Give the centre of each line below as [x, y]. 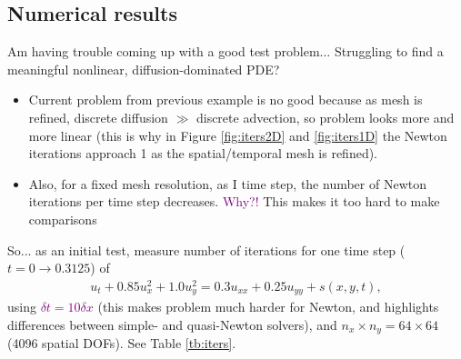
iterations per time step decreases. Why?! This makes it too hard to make [234, 201]
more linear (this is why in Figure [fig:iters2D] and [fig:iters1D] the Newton [238, 135]
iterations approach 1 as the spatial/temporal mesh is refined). [203, 153]
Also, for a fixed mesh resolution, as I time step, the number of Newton [227, 183]
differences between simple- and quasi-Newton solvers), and [172, 324]
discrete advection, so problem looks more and [325, 117]
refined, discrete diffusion [98, 117]
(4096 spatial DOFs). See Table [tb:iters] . [122, 343]
